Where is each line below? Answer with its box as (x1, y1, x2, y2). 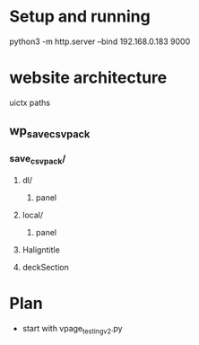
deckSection (22, 262, 69, 273)
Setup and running (9, 6, 151, 27)
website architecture (9, 67, 168, 88)
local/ (22, 209, 44, 221)
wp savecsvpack (9, 123, 91, 141)
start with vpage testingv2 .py (22, 323, 123, 336)
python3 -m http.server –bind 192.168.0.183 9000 (9, 36, 191, 47)
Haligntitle (22, 244, 60, 255)
